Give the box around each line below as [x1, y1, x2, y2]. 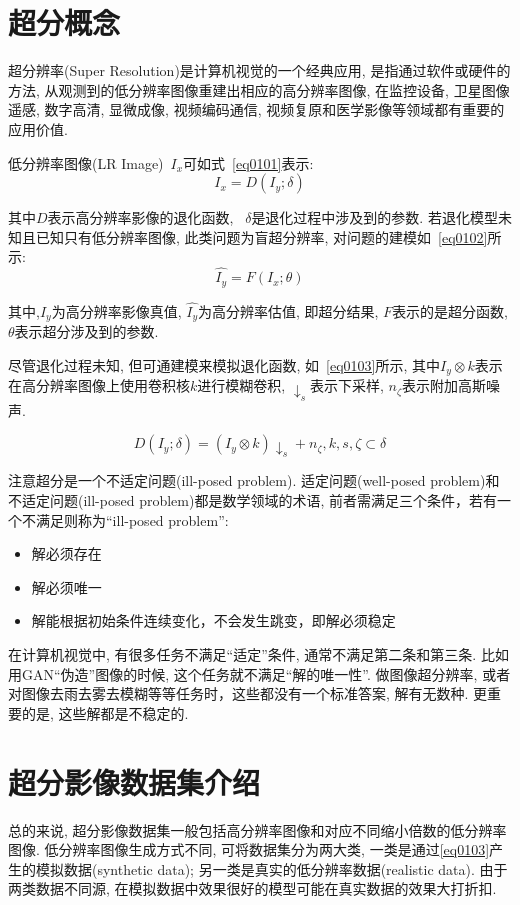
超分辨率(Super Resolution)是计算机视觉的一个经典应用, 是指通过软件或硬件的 [8, 60, 511, 81]
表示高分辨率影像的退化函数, [47, 207, 234, 228]
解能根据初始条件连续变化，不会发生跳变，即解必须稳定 [31, 610, 396, 631]
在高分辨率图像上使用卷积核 [8, 375, 190, 396]
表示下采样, [309, 375, 384, 396]
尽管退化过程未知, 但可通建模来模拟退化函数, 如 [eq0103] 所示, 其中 [8, 354, 441, 375]
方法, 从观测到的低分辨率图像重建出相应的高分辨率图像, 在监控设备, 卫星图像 [8, 79, 510, 100]
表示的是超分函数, [392, 300, 509, 321]
